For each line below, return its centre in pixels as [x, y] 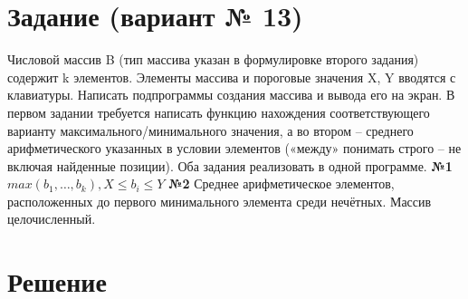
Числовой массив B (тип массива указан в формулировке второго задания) [213, 59]
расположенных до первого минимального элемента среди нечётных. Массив [220, 201]
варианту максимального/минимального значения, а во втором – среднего [210, 130]
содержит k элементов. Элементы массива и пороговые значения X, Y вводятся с [232, 77]
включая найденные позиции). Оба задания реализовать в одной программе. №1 [230, 165]
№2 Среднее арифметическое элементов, [282, 183]
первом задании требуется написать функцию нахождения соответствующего [219, 112]
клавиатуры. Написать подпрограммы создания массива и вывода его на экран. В [231, 95]
